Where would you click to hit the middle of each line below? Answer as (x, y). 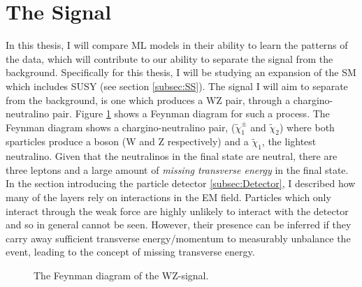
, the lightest (289, 141)
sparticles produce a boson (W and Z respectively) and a (127, 141)
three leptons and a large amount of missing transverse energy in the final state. (177, 169)
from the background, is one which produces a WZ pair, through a (148, 100)
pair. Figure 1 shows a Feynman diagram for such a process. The (191, 113)
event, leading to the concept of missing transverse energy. (130, 252)
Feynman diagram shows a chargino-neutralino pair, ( (121, 127)
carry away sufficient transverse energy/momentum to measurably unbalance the (178, 238)
